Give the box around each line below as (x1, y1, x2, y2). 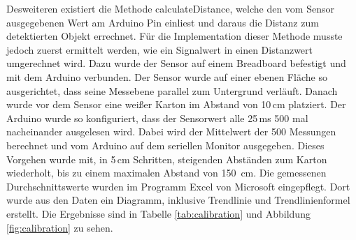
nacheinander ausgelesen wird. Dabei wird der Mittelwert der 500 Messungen (6, 124, 336, 139)
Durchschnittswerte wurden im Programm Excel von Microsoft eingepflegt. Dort (6, 179, 350, 193)
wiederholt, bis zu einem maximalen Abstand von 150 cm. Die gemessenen (6, 165, 327, 180)
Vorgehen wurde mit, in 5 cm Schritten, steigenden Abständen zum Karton (6, 151, 327, 166)
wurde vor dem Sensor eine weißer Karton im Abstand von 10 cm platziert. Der (6, 97, 346, 112)
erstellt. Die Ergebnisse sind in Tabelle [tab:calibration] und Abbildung (6, 206, 311, 220)
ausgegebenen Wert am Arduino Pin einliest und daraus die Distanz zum (6, 15, 319, 29)
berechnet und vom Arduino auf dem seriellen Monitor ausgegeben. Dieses (6, 137, 325, 152)
